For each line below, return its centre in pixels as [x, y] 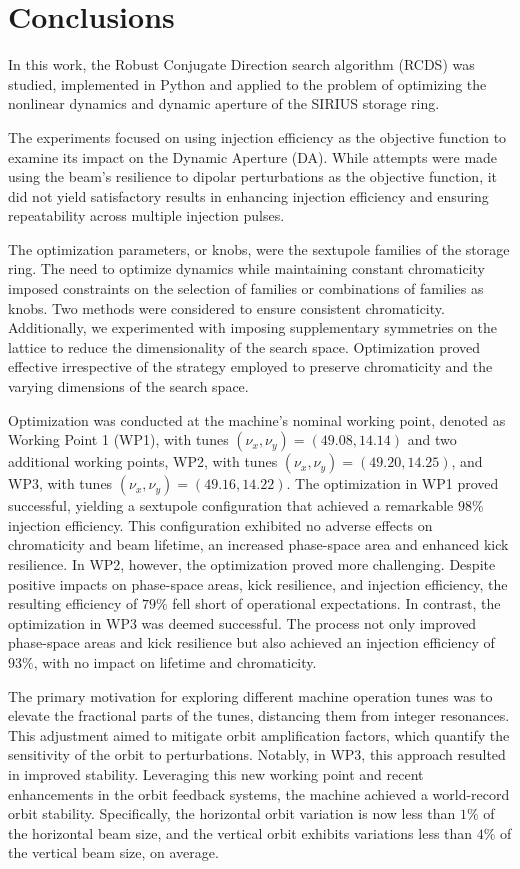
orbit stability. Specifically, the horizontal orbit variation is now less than [232, 813]
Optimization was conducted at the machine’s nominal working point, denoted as [257, 419]
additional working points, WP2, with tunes [143, 461]
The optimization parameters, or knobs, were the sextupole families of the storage [259, 248]
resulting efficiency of [73, 603]
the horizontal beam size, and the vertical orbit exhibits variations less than [240, 832]
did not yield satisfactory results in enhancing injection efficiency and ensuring [248, 195]
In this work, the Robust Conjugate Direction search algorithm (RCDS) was [241, 64]
